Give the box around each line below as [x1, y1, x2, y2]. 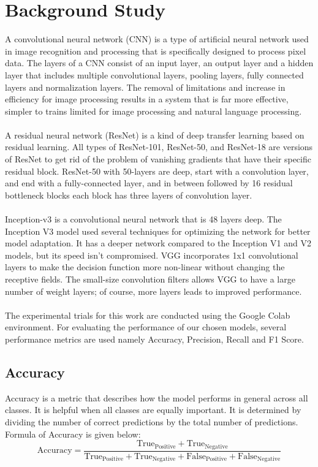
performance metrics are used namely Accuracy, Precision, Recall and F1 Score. [5, 332, 304, 345]
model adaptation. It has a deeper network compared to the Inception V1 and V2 [5, 237, 311, 249]
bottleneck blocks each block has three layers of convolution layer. [5, 188, 252, 201]
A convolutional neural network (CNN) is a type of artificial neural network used [5, 32, 309, 45]
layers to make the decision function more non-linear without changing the [5, 260, 285, 273]
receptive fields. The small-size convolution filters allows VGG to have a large [5, 273, 295, 285]
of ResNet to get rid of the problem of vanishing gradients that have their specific [5, 153, 311, 165]
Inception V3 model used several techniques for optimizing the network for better [5, 224, 311, 237]
